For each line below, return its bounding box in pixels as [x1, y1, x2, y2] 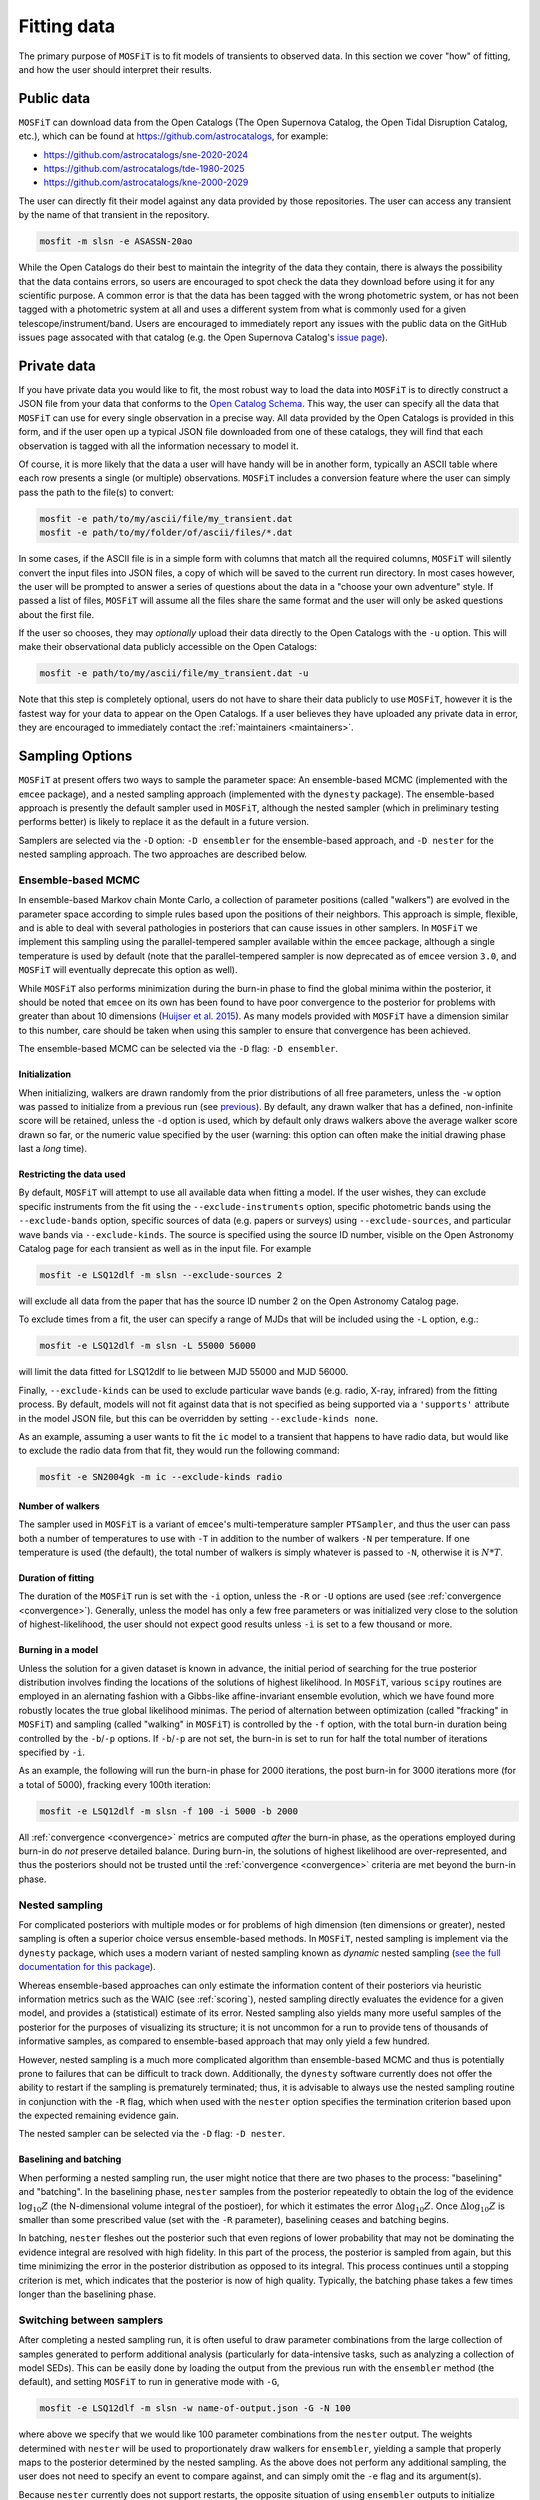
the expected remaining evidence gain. [18, 2110, 179, 2122]
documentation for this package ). [18, 1961, 156, 1973]
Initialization [18, 1068, 72, 1080]
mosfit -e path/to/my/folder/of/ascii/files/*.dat [39, 527, 294, 539]
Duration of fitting [18, 1572, 95, 1584]
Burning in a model [18, 1644, 99, 1656]
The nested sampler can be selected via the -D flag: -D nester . [18, 2128, 286, 2140]
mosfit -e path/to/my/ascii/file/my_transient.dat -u [39, 668, 309, 679]
